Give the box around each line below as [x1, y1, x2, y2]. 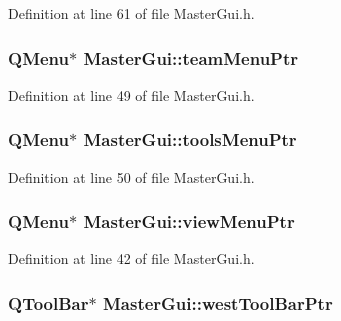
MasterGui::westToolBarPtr [102, 290, 333, 315]
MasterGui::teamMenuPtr [83, 45, 299, 70]
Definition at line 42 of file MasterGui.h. [8, 248, 255, 269]
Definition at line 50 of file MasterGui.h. [8, 166, 255, 187]
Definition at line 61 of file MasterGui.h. [8, 3, 255, 23]
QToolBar [8, 290, 89, 315]
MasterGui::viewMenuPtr [83, 209, 295, 234]
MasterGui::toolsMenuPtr [83, 127, 297, 152]
